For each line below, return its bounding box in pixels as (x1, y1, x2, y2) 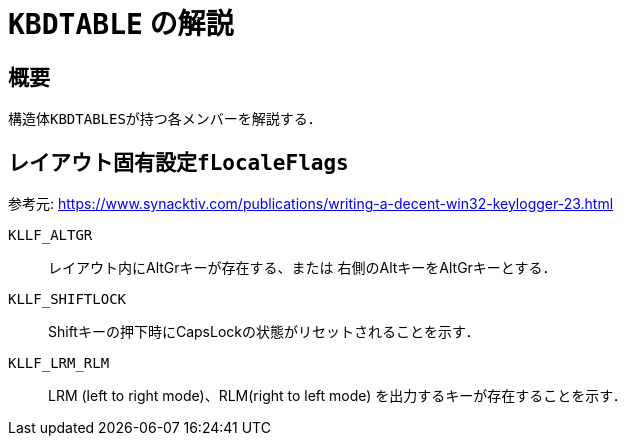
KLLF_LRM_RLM (8, 355, 110, 372)
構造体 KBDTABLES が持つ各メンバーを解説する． (8, 110, 322, 128)
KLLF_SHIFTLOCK (8, 291, 127, 308)
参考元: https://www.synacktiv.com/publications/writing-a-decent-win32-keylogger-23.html (8, 195, 614, 213)
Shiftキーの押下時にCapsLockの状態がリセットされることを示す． (48, 323, 480, 341)
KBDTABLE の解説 (8, 7, 234, 41)
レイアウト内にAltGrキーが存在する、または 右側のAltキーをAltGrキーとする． (48, 259, 557, 277)
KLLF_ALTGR (8, 227, 93, 244)
